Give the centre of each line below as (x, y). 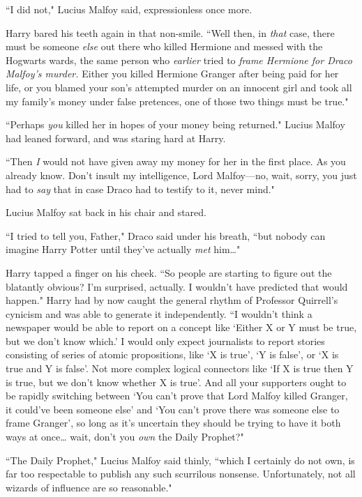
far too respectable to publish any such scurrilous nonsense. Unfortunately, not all (181, 474)
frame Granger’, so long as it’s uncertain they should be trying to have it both (173, 423)
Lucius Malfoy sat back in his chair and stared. (106, 212)
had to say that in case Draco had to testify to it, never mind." (140, 189)
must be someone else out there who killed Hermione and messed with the (164, 46)
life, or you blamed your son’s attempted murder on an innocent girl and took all (179, 87)
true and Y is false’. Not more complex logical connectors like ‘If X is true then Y (180, 368)
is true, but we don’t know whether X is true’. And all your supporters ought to (176, 382)
